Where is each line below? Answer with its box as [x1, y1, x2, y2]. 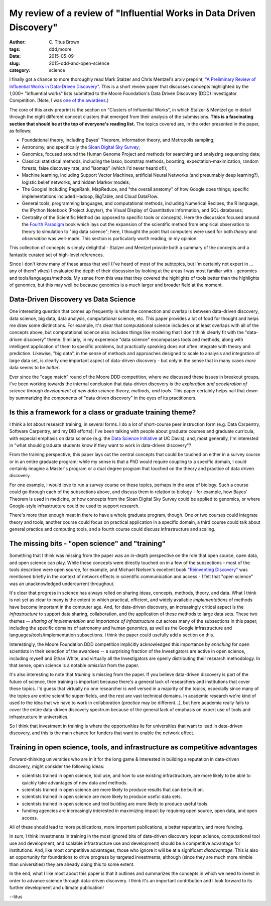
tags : [9, 46, 21, 52]
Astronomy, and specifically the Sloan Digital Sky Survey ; [22, 144, 141, 150]
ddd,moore [49, 46, 72, 52]
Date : [9, 53, 21, 59]
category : [9, 67, 31, 73]
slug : [9, 60, 20, 66]
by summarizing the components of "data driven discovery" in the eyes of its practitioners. [9, 395, 197, 401]
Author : [9, 39, 26, 45]
